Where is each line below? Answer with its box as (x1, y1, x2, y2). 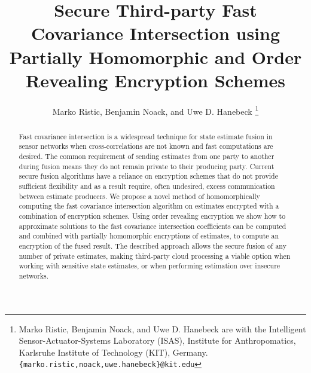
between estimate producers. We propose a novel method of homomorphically (19, 191, 260, 201)
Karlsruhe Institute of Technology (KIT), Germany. (19, 346, 208, 358)
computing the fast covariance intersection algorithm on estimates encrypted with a (19, 201, 279, 211)
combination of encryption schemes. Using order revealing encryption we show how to (19, 210, 286, 221)
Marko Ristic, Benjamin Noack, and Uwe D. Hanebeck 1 (52, 103, 259, 117)
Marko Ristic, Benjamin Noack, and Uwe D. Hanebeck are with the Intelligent (19, 322, 306, 335)
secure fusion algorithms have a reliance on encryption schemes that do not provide (19, 171, 278, 181)
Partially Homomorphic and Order (9, 44, 302, 69)
